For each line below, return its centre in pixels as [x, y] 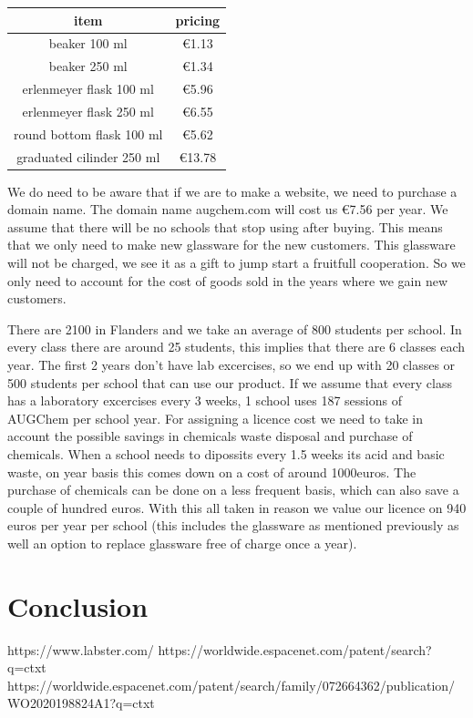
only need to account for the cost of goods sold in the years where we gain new [227, 280]
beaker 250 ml [88, 66]
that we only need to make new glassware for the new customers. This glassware [231, 245]
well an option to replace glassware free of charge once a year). [182, 543]
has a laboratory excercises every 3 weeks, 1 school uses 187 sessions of [205, 400]
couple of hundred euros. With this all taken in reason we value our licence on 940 [237, 507]
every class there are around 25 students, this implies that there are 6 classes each [236, 347]
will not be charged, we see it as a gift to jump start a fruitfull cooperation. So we [236, 263]
